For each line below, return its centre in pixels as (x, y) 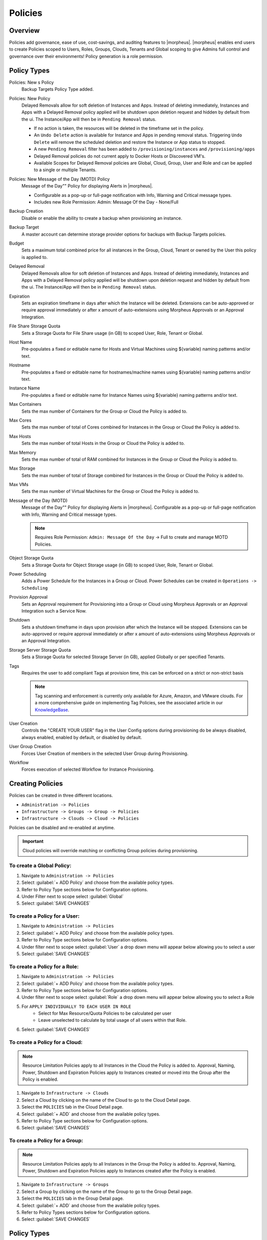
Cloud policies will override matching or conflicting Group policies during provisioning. (111, 850)
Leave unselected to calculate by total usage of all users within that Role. (112, 1020)
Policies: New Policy (30, 98)
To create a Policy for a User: (44, 916)
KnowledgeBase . (52, 710)
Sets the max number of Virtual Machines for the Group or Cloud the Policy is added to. (111, 492)
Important (33, 841)
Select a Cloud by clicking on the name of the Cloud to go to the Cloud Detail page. (106, 1100)
